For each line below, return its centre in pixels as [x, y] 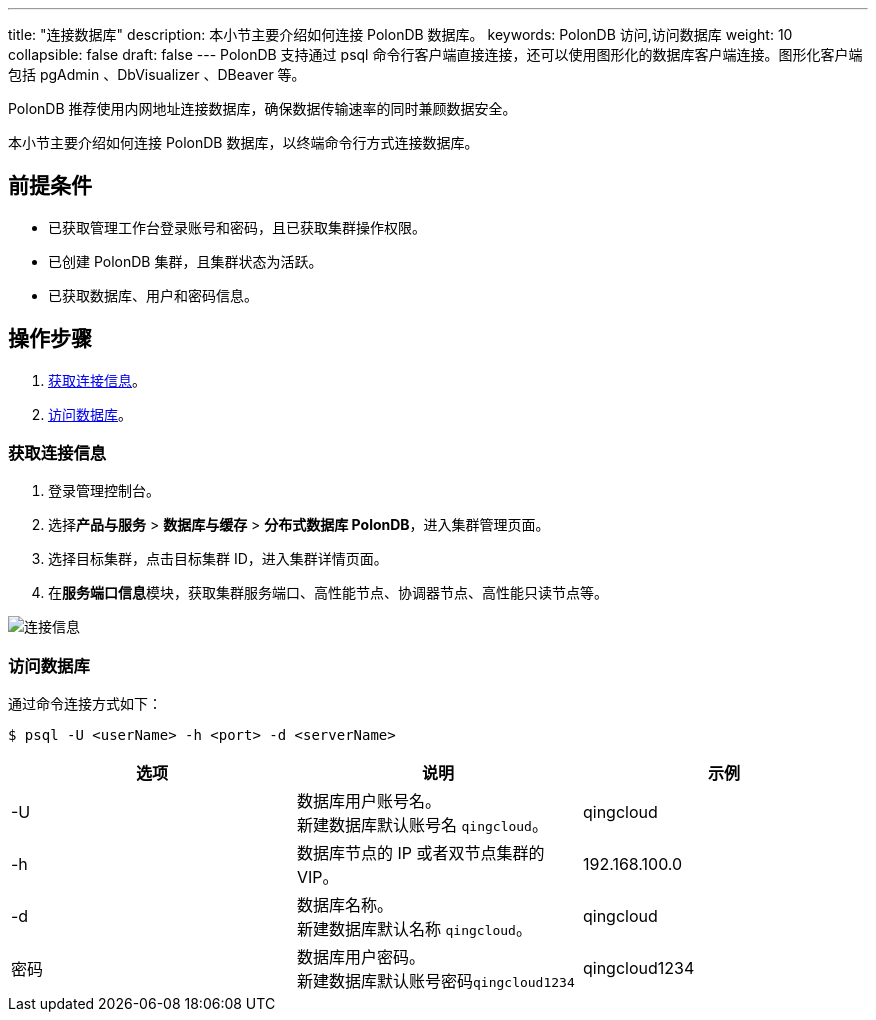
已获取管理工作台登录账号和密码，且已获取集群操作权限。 [237, 227]
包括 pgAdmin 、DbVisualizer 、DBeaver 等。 [157, 74]
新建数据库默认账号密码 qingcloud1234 [435, 981]
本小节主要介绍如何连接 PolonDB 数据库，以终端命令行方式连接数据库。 [243, 142]
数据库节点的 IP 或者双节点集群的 [420, 853]
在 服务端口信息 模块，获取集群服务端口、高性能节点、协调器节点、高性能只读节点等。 [328, 593]
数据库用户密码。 [360, 957]
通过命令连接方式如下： [85, 704]
